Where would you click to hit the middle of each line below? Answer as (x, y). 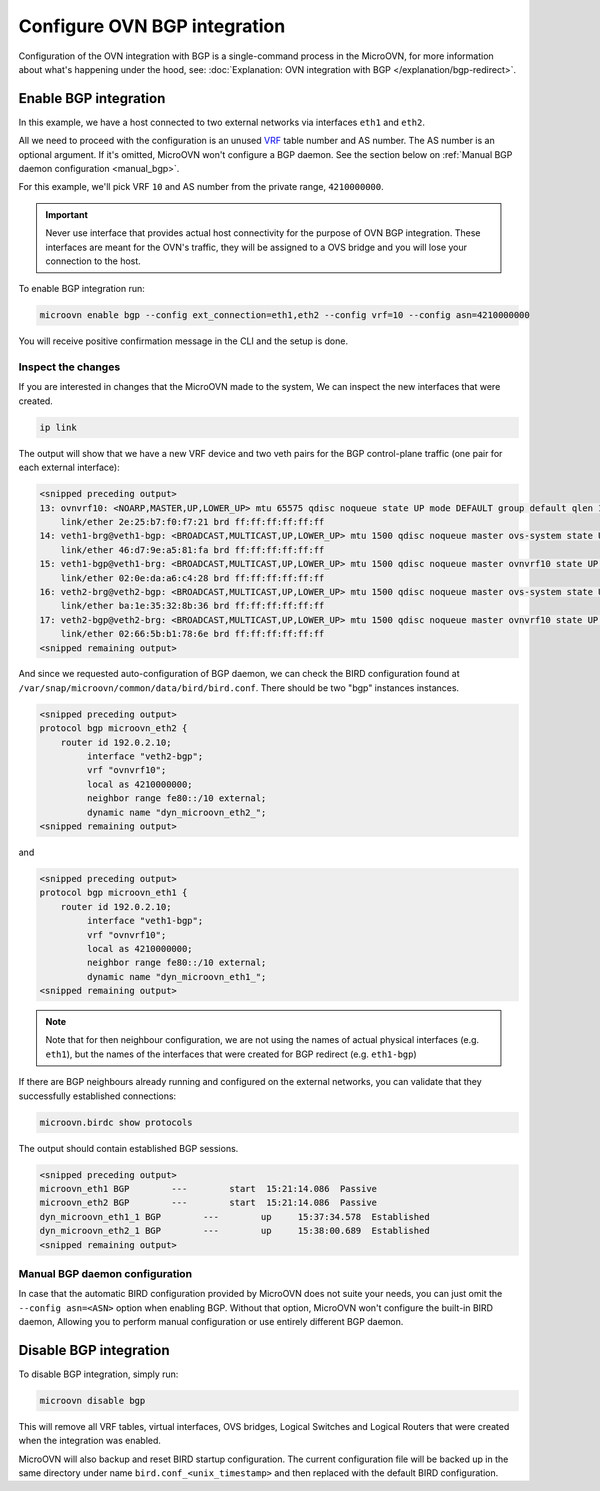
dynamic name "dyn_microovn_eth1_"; (176, 976)
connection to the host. (93, 261)
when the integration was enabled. (90, 1441)
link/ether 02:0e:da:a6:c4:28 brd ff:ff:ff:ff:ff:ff (192, 578)
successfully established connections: (97, 1096)
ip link (58, 427)
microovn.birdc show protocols (116, 1122)
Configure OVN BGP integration (152, 26)
